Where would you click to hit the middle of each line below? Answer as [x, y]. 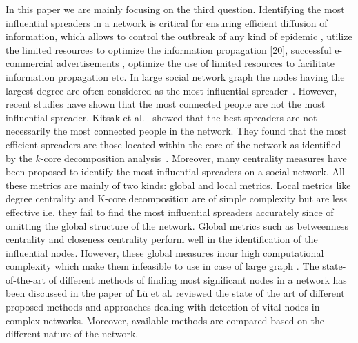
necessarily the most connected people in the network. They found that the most [176, 131]
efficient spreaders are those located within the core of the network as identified [173, 144]
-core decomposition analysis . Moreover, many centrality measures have [193, 158]
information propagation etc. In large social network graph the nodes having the [175, 76]
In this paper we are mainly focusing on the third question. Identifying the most [175, 9]
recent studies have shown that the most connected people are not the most [166, 104]
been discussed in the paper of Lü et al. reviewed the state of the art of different [175, 293]
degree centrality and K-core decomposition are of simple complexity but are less [177, 198]
